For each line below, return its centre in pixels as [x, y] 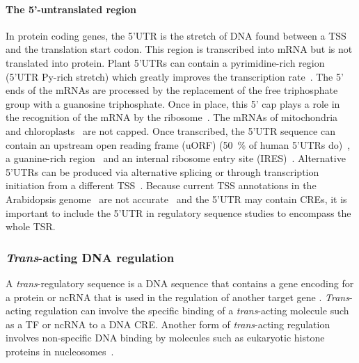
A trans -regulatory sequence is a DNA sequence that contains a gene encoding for [180, 283]
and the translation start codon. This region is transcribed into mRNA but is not [179, 49]
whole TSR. [31, 226]
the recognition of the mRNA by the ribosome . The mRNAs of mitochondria [172, 117]
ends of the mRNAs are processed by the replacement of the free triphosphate [172, 90]
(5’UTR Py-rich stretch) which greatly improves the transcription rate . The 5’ [175, 76]
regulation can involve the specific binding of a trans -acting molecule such [192, 310]
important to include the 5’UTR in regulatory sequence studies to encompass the [178, 212]
